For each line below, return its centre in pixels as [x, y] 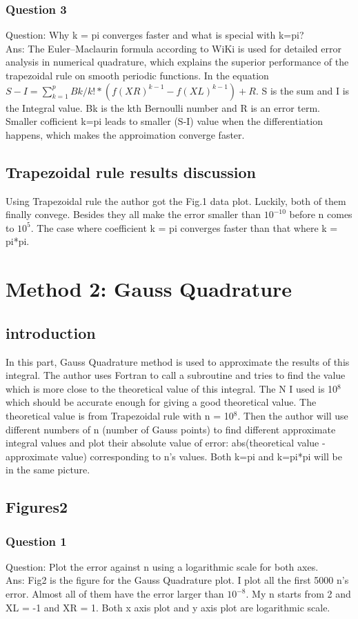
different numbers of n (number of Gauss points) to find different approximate [171, 429]
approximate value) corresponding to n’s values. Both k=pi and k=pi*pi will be [174, 456]
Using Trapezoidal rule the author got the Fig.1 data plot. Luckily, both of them [176, 200]
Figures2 [37, 507]
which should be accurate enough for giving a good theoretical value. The [161, 402]
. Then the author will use [293, 415]
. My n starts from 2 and [298, 594]
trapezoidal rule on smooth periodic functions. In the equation [137, 75]
